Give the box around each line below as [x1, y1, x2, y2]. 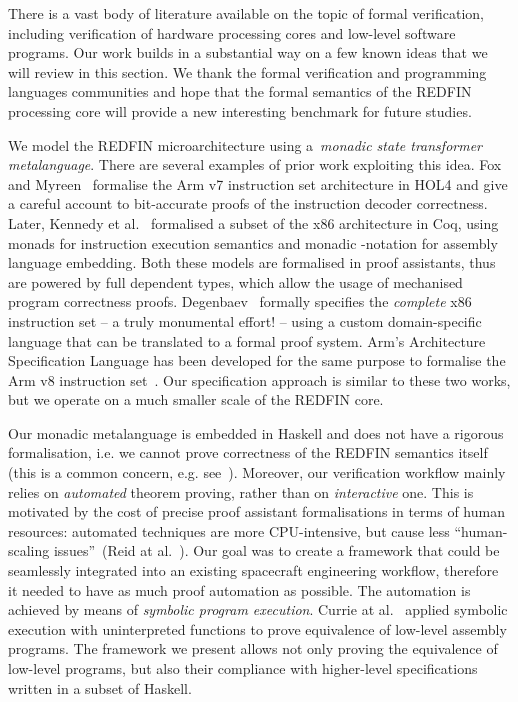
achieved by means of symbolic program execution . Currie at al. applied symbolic [8, 599, 508, 620]
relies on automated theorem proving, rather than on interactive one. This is [8, 481, 474, 502]
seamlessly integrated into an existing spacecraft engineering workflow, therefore [8, 560, 499, 581]
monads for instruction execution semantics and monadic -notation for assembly [8, 232, 498, 253]
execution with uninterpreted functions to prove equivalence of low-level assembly [8, 618, 507, 639]
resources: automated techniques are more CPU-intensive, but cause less [8, 520, 450, 541]
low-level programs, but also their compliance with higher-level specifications [8, 658, 478, 678]
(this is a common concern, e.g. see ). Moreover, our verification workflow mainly [8, 462, 506, 483]
